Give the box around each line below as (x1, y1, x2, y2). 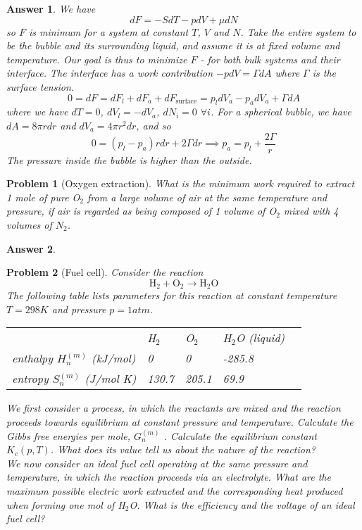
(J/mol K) (85, 370, 137, 387)
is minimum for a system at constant (28, 24, 189, 39)
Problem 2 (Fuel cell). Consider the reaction (6, 265, 204, 279)
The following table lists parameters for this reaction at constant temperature (6, 288, 337, 303)
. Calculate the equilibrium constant (163, 428, 317, 443)
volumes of (6, 217, 52, 232)
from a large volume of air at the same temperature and (87, 189, 327, 204)
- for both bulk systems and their (200, 51, 340, 66)
